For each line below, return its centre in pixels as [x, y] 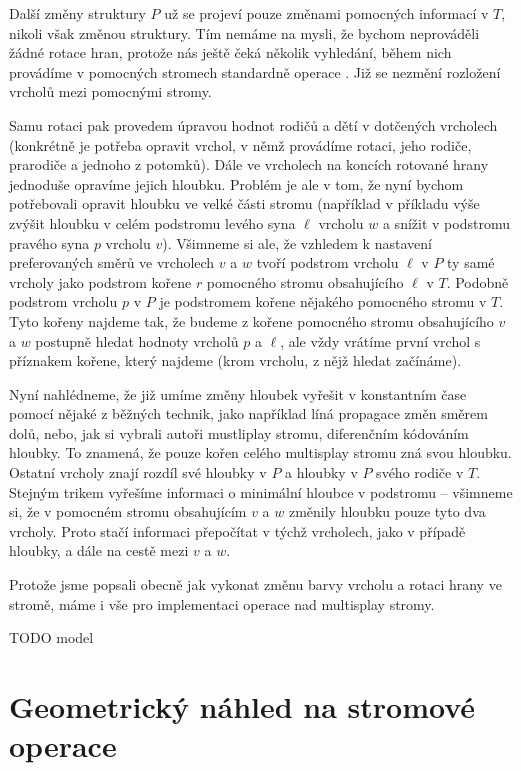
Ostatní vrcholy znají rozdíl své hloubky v [138, 472]
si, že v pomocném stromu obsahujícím [128, 511]
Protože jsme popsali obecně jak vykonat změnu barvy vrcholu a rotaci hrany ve [255, 584]
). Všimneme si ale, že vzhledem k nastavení [297, 242]
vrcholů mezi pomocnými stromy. [110, 91]
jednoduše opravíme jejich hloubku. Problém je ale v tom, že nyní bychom [236, 183]
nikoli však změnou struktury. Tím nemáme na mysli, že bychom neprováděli [244, 32]
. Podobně [477, 281]
